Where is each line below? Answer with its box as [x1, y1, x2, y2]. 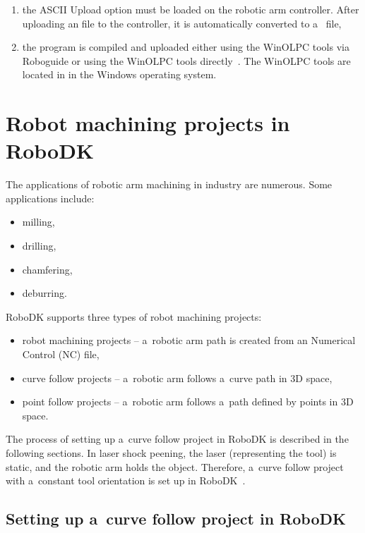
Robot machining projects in [6, 109, 290, 137]
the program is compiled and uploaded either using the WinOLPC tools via [22, 39, 349, 54]
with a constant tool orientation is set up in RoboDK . [6, 473, 246, 488]
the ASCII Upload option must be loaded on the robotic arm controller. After [22, 2, 359, 16]
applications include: [6, 190, 95, 205]
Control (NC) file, [22, 347, 100, 362]
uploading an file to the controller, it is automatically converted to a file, [22, 16, 342, 30]
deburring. [22, 286, 67, 300]
